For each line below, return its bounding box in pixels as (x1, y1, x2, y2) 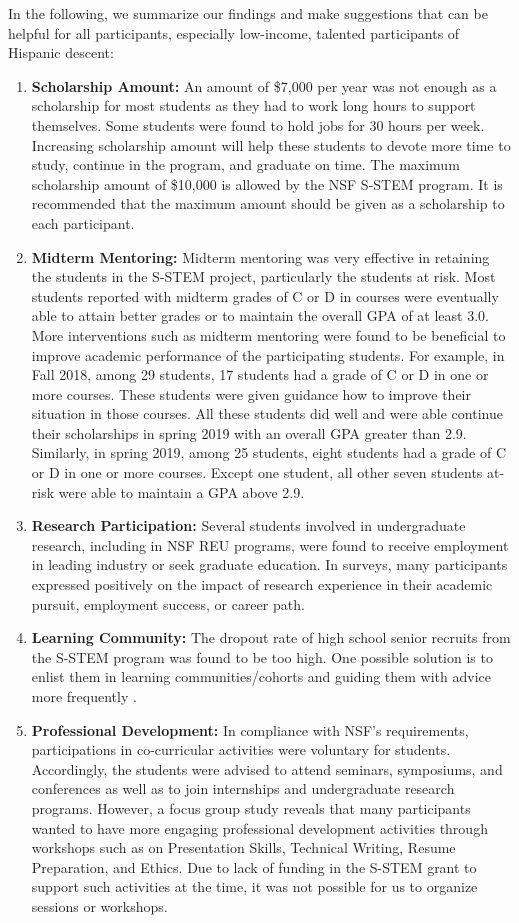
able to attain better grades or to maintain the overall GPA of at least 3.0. (31, 305, 489, 326)
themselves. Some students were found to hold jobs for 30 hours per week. (31, 114, 485, 135)
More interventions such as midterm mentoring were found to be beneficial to (31, 324, 506, 345)
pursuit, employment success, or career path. (31, 593, 305, 614)
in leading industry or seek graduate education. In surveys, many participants (31, 554, 508, 575)
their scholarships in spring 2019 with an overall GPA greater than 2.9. (31, 422, 467, 443)
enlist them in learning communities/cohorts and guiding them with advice (31, 666, 492, 687)
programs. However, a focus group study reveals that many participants (31, 797, 471, 818)
